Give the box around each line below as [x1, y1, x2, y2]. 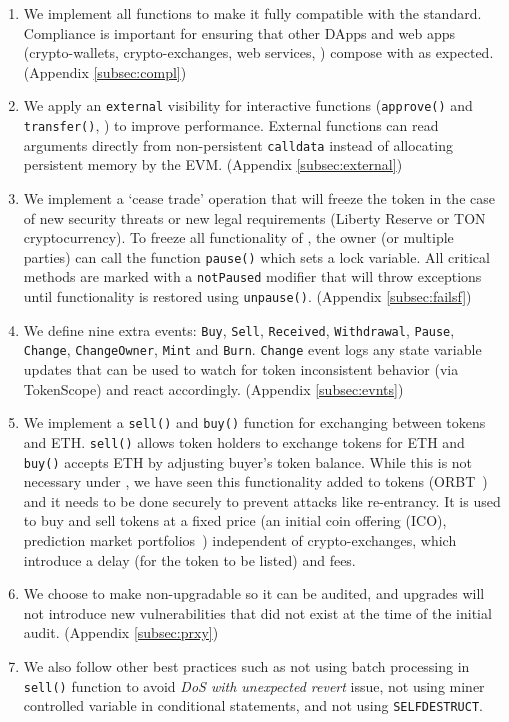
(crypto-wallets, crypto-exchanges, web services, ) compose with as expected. [23, 42, 494, 63]
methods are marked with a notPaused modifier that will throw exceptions [23, 266, 482, 287]
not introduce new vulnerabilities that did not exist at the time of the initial [23, 602, 492, 623]
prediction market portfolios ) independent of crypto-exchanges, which [23, 529, 457, 550]
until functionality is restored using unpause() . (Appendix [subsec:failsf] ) [23, 286, 472, 307]
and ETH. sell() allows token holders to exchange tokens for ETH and [23, 431, 465, 452]
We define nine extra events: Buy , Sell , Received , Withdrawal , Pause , [23, 319, 455, 340]
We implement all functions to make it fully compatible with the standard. [23, 3, 482, 23]
